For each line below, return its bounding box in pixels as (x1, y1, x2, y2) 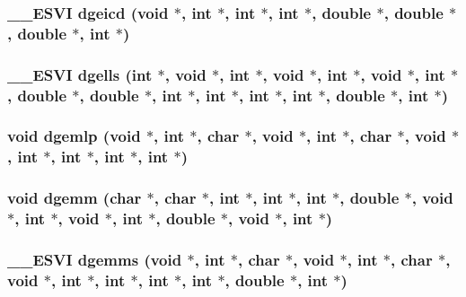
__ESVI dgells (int (7, 63, 153, 85)
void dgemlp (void (7, 125, 141, 147)
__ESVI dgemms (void (7, 248, 182, 270)
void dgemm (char (7, 187, 142, 209)
